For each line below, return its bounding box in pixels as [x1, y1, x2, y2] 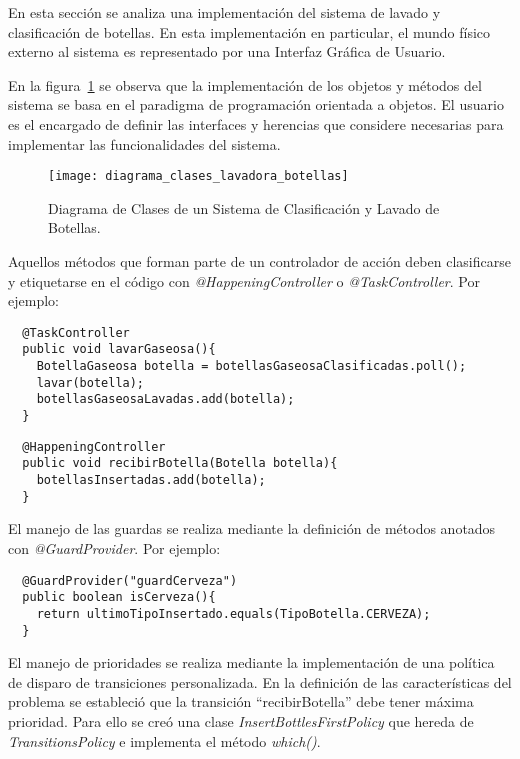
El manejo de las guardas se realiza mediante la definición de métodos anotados [8, 518, 496, 539]
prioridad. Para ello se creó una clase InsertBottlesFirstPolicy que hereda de [8, 710, 474, 731]
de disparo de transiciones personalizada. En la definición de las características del [8, 671, 512, 692]
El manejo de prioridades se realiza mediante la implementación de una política [8, 652, 495, 673]
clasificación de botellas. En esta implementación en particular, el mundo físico [8, 21, 491, 42]
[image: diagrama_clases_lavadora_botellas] [48, 169, 349, 184]
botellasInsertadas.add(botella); [36, 473, 266, 488]
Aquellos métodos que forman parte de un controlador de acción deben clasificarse [8, 251, 511, 271]
